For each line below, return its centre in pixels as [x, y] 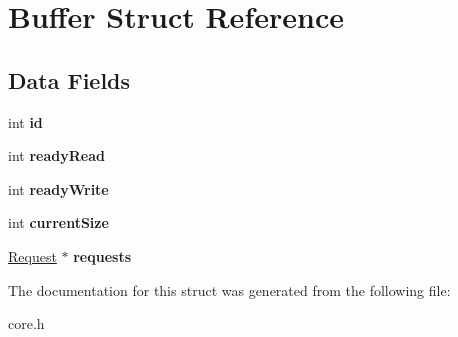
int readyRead [56, 155]
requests [102, 255]
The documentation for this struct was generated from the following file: [229, 289]
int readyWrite [58, 188]
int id [25, 121]
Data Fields [69, 79]
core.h [26, 323]
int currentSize [58, 222]
